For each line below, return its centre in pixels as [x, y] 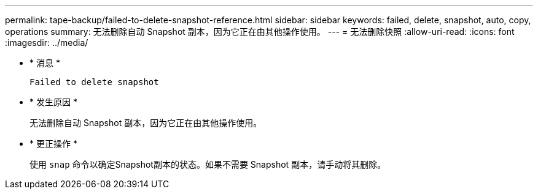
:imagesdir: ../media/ [47, 43]
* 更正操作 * [53, 144]
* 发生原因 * [53, 102]
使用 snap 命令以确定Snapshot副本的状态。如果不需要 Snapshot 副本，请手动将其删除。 [208, 164]
